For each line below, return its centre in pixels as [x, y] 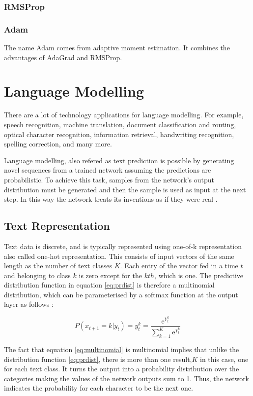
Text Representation [57, 226]
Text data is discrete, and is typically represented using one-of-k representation [123, 246]
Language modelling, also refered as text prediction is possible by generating [119, 160]
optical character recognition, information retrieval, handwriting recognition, [119, 134]
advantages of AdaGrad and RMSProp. [63, 57]
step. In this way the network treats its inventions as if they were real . [111, 199]
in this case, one [224, 359]
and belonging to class [37, 275]
